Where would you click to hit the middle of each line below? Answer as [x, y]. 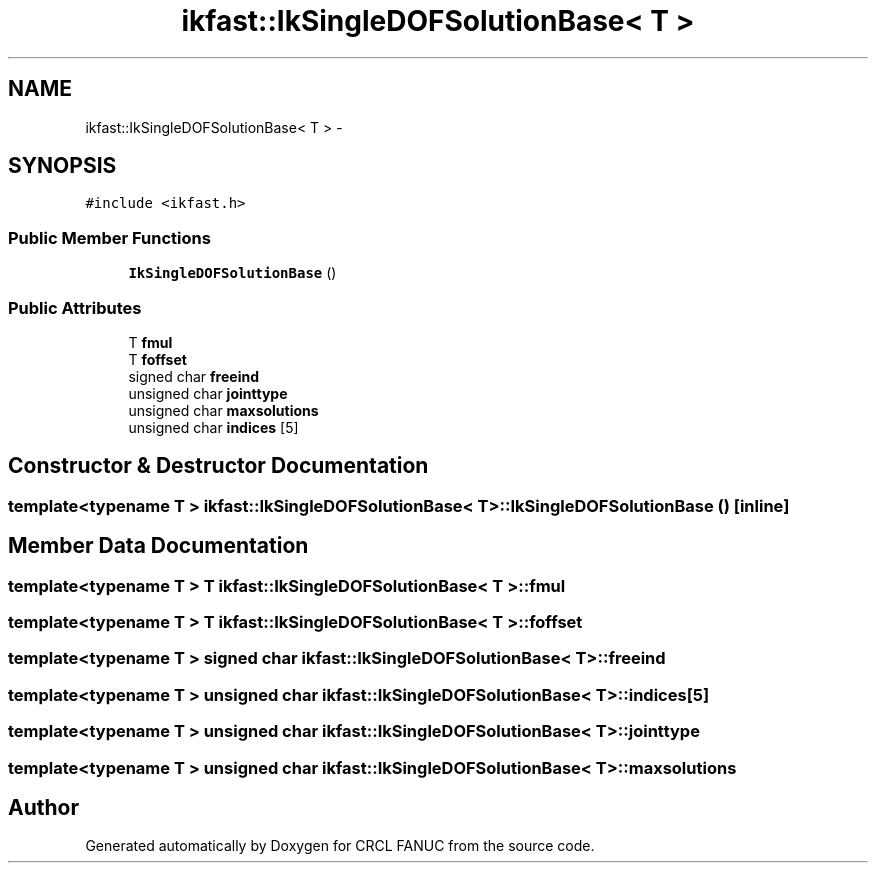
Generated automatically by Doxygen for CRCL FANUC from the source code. [340, 846]
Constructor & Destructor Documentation [218, 466]
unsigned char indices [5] [213, 427]
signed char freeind [193, 376]
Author [43, 807]
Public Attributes [75, 307]
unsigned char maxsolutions [223, 410]
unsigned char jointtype [208, 393]
